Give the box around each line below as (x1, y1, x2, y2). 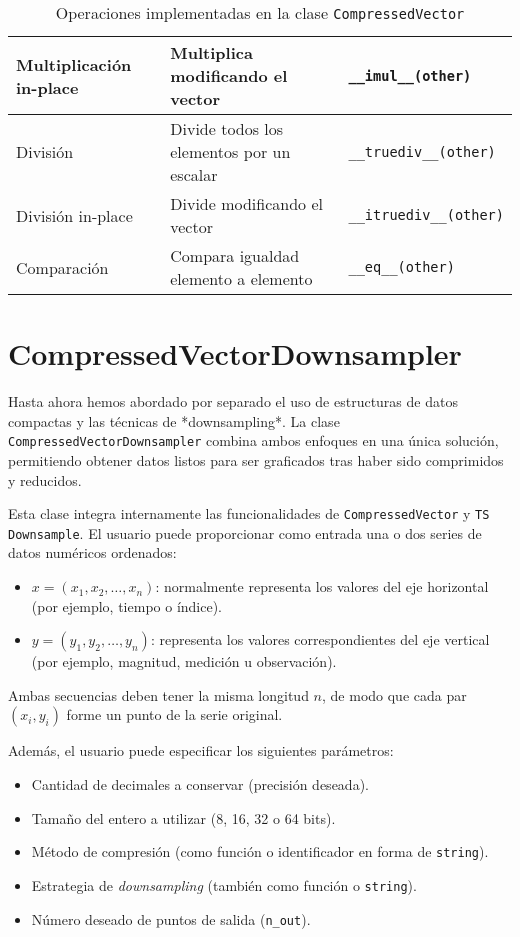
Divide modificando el (170, 192, 323, 215)
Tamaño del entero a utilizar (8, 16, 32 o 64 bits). (31, 807, 336, 828)
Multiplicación (16, 52, 132, 76)
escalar (170, 163, 218, 186)
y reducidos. (8, 469, 82, 490)
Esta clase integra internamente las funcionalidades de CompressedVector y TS (8, 503, 490, 524)
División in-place (16, 203, 133, 227)
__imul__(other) (348, 67, 472, 84)
